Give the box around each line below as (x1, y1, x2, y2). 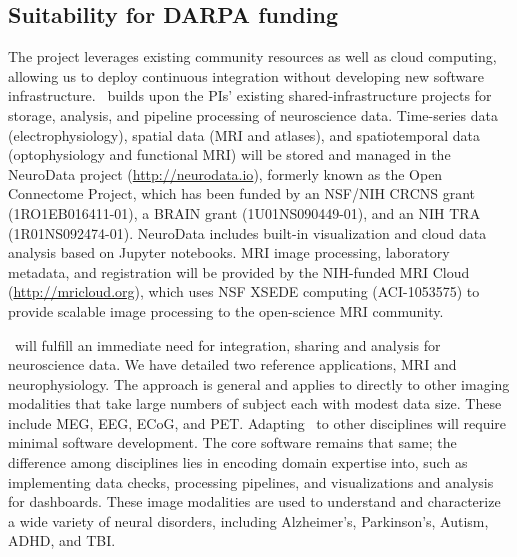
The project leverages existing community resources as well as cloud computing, (8, 46, 497, 67)
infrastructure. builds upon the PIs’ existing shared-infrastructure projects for (8, 85, 492, 106)
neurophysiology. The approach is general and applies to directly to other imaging (8, 373, 510, 394)
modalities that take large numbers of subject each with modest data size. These (8, 393, 502, 414)
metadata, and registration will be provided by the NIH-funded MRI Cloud (8, 261, 470, 282)
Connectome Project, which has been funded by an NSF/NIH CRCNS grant (8, 183, 476, 204)
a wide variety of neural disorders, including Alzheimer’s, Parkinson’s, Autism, (8, 510, 489, 531)
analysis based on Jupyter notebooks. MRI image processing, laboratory (8, 242, 450, 263)
